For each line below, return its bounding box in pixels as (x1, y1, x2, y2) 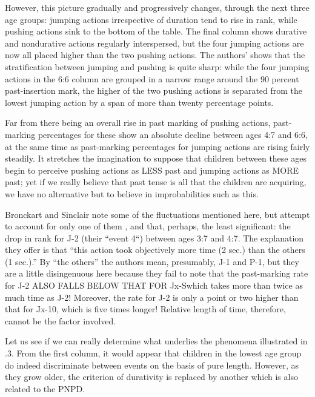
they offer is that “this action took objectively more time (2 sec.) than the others (5, 243, 305, 256)
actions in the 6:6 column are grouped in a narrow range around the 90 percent (5, 72, 299, 85)
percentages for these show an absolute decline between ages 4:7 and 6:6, (38, 128, 308, 140)
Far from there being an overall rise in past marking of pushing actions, (5, 116, 271, 129)
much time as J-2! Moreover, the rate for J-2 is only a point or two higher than (5, 290, 299, 303)
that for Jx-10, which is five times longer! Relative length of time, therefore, (5, 303, 286, 315)
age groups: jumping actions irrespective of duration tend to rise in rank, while (5, 13, 297, 25)
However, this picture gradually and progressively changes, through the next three (5, 1, 310, 13)
